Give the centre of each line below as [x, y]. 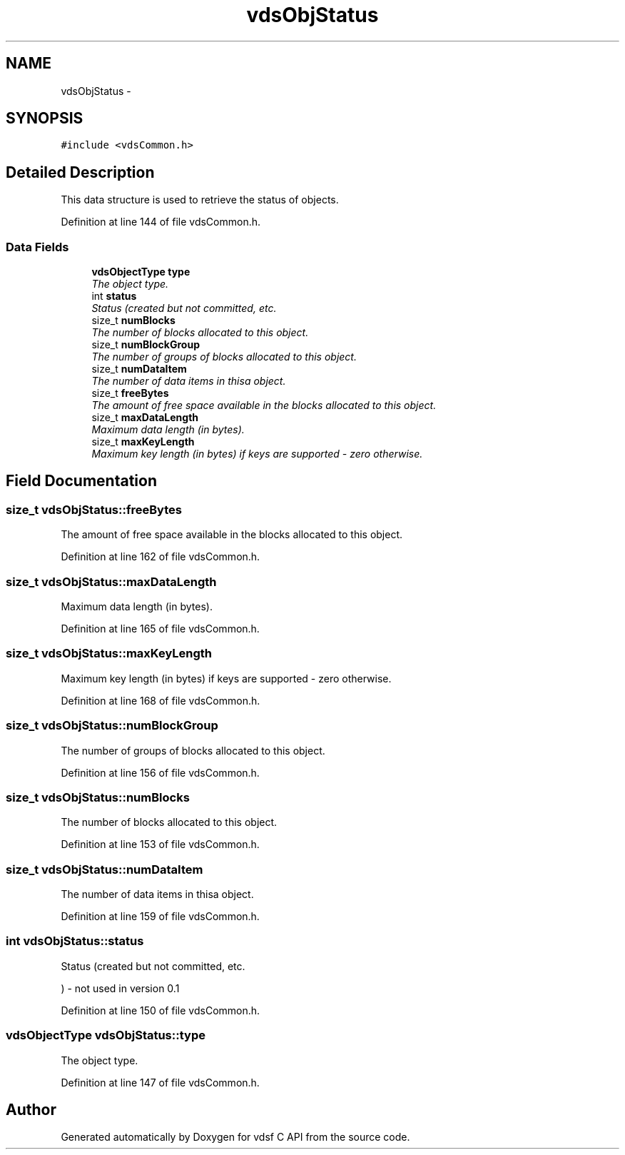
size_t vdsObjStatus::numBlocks [98, 797]
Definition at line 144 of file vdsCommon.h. [161, 222]
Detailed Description [80, 172]
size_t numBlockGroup [146, 345]
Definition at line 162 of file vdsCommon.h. [161, 557]
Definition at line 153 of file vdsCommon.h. [160, 844]
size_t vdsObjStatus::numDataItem [105, 869]
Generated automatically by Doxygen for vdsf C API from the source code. [235, 1137]
